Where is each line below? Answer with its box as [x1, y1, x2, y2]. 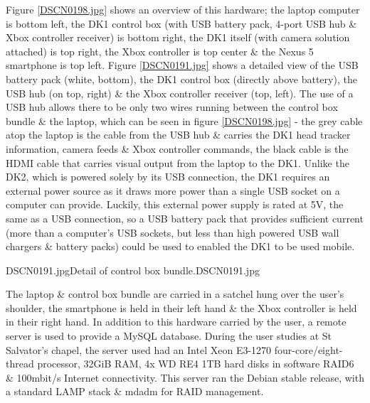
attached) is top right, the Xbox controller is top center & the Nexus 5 [6, 43, 314, 58]
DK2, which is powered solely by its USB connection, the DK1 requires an [6, 169, 330, 184]
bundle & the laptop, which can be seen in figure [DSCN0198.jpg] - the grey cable [6, 113, 363, 128]
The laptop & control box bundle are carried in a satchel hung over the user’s [6, 286, 344, 301]
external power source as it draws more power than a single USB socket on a [6, 183, 340, 198]
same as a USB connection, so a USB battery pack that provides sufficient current [6, 210, 364, 225]
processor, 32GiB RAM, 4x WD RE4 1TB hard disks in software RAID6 [37, 356, 354, 371]
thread [6, 356, 34, 371]
